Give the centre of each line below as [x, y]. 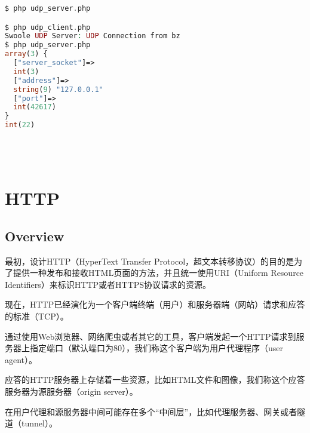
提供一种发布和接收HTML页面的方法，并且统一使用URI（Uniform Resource [158, 273]
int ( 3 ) [26, 71]
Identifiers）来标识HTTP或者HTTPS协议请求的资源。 [108, 284]
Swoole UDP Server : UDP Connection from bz [93, 36]
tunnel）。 [39, 423]
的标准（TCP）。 [37, 316]
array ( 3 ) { [26, 54]
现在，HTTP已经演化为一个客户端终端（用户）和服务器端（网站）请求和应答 [155, 304]
